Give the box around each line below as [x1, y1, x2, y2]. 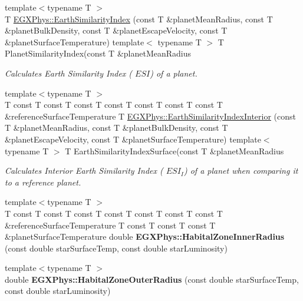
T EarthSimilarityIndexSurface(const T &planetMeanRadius [65, 144, 284, 157]
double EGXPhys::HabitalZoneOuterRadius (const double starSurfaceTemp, [5, 273, 299, 285]
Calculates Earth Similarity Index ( [5, 67, 133, 79]
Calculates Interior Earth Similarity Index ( [5, 164, 163, 177]
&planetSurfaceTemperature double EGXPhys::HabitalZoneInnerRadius [5, 230, 285, 243]
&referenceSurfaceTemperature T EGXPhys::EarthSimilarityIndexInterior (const [5, 110, 296, 122]
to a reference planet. [5, 176, 81, 188]
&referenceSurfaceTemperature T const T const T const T [5, 219, 216, 231]
